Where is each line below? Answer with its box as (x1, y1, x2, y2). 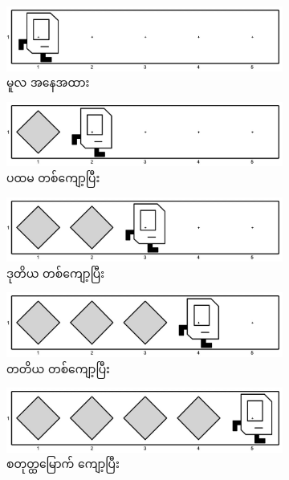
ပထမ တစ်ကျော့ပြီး (6, 169, 100, 186)
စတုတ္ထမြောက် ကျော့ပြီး (6, 455, 120, 472)
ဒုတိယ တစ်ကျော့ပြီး (6, 264, 105, 281)
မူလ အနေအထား (6, 74, 90, 91)
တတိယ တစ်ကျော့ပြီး (6, 360, 110, 376)
